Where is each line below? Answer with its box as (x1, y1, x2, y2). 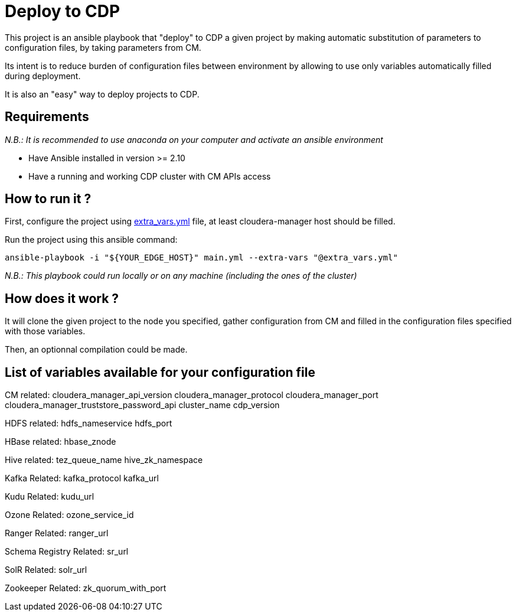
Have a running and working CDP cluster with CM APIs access (28, 171, 271, 181)
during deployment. (5, 70, 81, 81)
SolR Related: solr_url (5, 565, 87, 575)
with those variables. (5, 326, 86, 337)
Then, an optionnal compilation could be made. (5, 344, 188, 355)
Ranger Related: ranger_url (5, 528, 109, 539)
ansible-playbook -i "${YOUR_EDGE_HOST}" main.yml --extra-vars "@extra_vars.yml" (5, 253, 398, 263)
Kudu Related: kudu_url (5, 491, 94, 502)
